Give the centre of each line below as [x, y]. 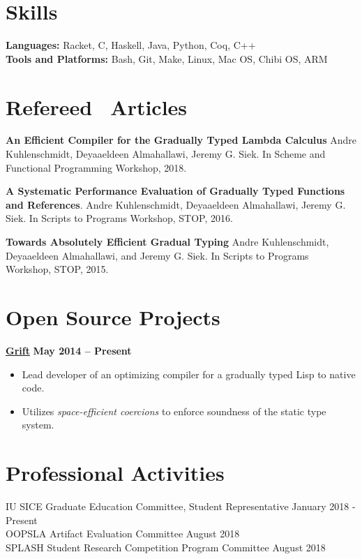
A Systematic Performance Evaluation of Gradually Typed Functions [175, 191]
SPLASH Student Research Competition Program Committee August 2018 [166, 547]
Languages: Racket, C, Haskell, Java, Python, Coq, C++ [131, 45]
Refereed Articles [97, 106]
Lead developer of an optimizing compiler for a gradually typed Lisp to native [189, 374]
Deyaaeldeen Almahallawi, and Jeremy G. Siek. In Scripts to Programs [157, 255]
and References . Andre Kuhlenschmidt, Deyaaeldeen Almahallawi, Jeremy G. [176, 204]
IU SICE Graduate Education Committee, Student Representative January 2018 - [181, 506]
